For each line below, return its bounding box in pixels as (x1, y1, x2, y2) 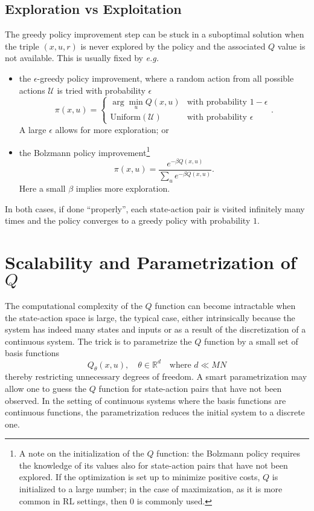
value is (277, 39, 306, 52)
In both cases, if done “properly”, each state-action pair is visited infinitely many (5, 202, 305, 215)
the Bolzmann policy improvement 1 (19, 144, 150, 158)
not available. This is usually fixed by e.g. (5, 51, 159, 64)
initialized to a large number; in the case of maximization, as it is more (19, 483, 283, 495)
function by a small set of (203, 334, 298, 347)
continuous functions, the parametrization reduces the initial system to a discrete (5, 406, 305, 418)
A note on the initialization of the (19, 447, 144, 460)
